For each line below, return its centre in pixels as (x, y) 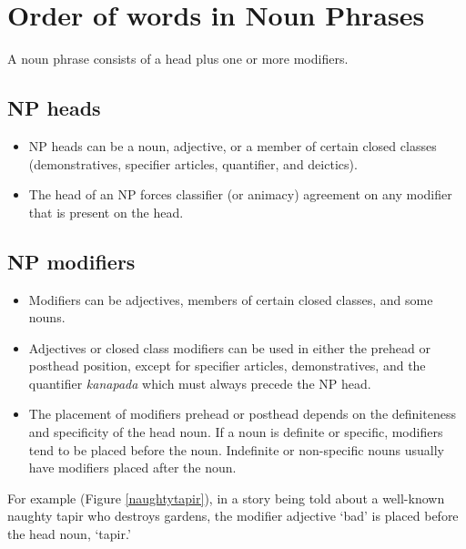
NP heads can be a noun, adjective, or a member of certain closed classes (233, 145)
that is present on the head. (106, 212)
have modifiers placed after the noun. (132, 468)
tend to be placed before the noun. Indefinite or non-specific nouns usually (236, 449)
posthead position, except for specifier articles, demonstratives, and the (227, 366)
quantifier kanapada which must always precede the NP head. (200, 383)
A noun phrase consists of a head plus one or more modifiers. (178, 59)
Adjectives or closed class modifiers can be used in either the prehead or (230, 347)
